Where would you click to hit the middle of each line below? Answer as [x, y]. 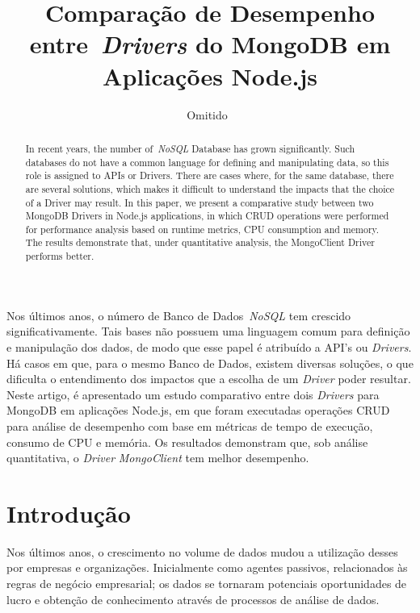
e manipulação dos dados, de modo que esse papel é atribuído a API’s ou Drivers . [209, 346]
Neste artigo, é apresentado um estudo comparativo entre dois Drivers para [193, 394]
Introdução [69, 513]
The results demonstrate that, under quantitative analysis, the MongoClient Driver [200, 242]
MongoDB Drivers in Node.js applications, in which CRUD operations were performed [207, 216]
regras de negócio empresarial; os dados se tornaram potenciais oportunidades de [207, 584]
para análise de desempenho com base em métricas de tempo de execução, [190, 425]
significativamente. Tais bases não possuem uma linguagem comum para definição [208, 331]
